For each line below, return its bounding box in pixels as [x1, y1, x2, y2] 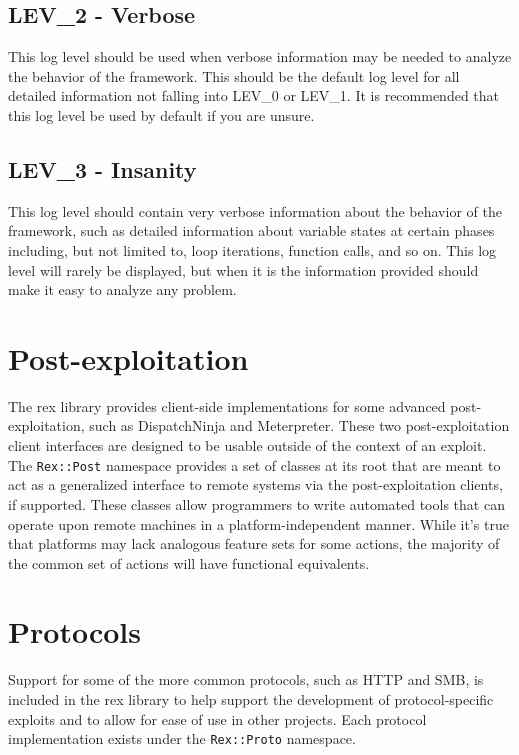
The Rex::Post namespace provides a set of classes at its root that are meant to [8, 454, 501, 475]
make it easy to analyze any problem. [8, 279, 237, 300]
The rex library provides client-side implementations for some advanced [8, 395, 446, 416]
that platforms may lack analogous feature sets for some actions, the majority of [8, 533, 500, 554]
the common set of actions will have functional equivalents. [8, 552, 370, 573]
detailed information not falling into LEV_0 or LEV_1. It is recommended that [8, 85, 500, 106]
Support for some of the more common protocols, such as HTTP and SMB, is [8, 669, 484, 690]
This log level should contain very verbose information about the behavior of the [8, 200, 502, 221]
